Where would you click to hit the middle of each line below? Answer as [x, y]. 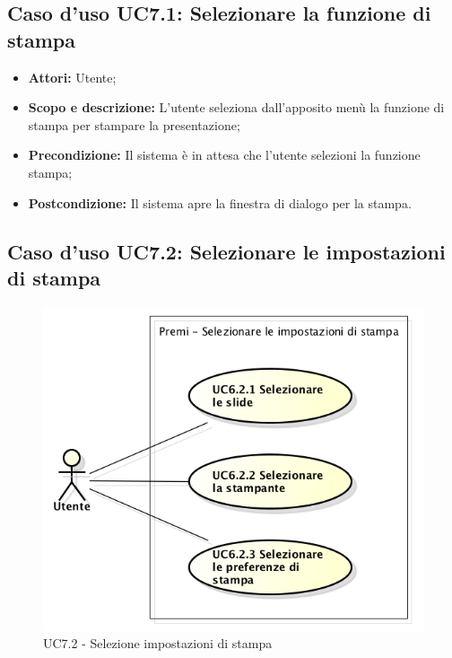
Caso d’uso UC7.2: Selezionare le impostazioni [226, 251]
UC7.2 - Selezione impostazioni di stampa [158, 643]
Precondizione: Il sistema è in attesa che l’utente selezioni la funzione [224, 155]
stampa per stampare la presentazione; [134, 124]
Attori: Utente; [72, 77]
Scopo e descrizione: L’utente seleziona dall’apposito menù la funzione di [236, 107]
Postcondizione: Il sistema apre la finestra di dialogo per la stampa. [220, 202]
